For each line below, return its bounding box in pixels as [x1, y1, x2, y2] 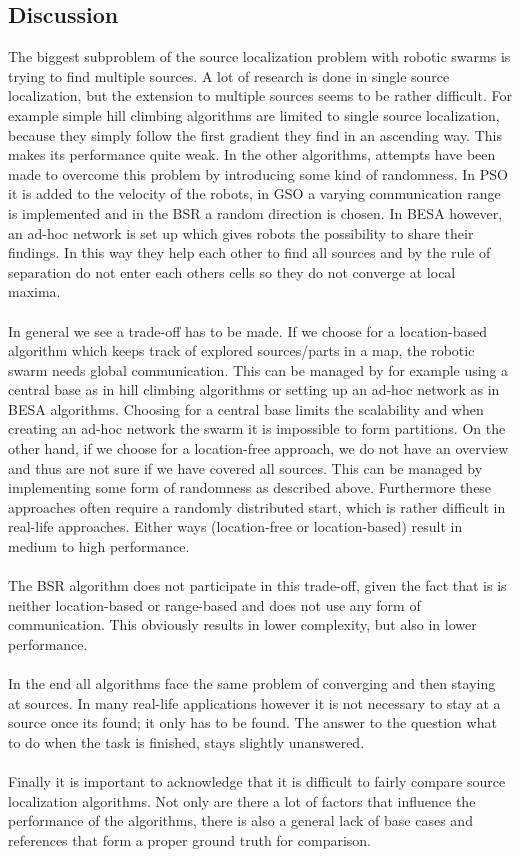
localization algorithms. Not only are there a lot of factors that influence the [8, 790, 476, 811]
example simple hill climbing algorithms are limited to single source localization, [8, 104, 500, 125]
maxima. [8, 281, 61, 302]
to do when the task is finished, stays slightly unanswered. [8, 731, 365, 752]
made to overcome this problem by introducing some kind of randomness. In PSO [8, 163, 508, 184]
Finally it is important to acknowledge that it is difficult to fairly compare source [8, 771, 506, 792]
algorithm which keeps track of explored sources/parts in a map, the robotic [8, 340, 475, 361]
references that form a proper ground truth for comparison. [8, 829, 371, 850]
